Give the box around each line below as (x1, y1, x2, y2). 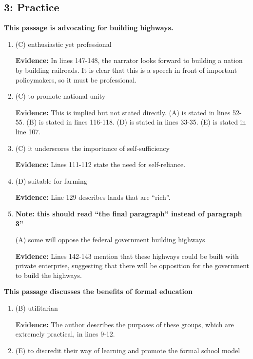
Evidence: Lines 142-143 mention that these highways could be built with (15, 251, 239, 261)
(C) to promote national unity (15, 91, 106, 101)
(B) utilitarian (15, 303, 58, 313)
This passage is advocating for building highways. (4, 22, 174, 33)
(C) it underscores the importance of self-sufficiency (15, 143, 170, 153)
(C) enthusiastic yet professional (15, 39, 112, 49)
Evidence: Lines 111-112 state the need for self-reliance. (15, 159, 186, 169)
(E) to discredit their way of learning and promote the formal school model (15, 345, 240, 355)
